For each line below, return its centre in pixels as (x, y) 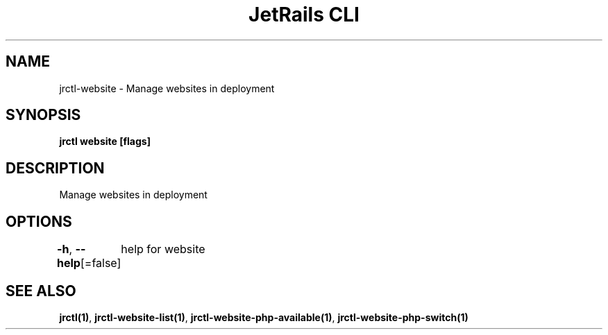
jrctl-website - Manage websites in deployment (167, 88)
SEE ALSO (41, 291)
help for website (163, 249)
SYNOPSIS (43, 115)
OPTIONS (39, 221)
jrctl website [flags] (105, 141)
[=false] (101, 263)
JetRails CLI (304, 15)
